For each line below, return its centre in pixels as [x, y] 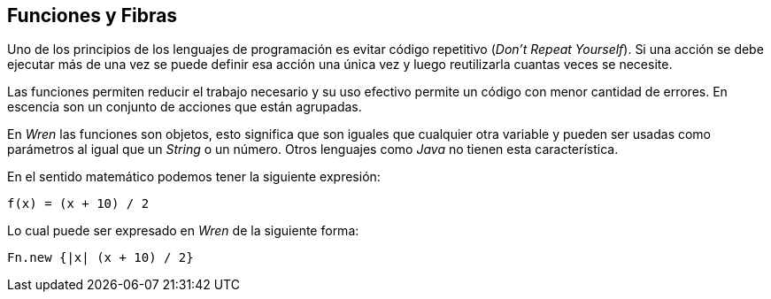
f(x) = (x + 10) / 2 [78, 204]
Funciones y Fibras [93, 15]
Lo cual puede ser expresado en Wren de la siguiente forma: [183, 231]
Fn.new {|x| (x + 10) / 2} [100, 258]
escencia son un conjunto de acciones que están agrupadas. [185, 107]
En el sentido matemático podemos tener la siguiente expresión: [194, 177]
